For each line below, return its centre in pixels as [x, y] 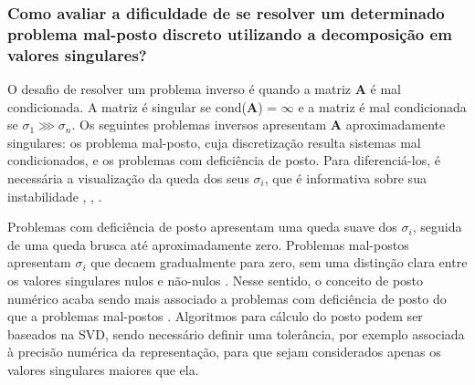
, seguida [437, 227]
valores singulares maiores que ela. [103, 369]
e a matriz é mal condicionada [382, 106]
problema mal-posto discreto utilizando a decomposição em [230, 33]
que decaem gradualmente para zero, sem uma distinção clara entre [279, 262]
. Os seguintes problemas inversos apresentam [199, 125]
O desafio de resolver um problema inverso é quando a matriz [179, 89]
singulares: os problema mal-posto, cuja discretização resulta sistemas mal [214, 142]
